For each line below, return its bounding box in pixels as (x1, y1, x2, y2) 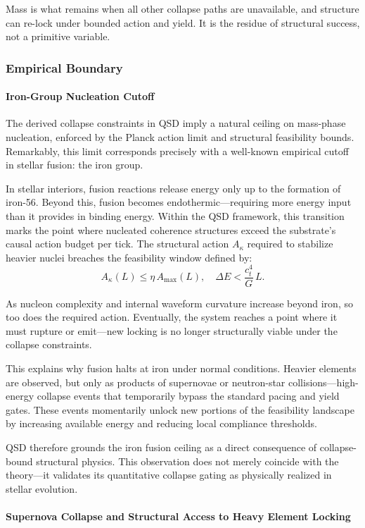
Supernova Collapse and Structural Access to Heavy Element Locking (6, 508, 351, 523)
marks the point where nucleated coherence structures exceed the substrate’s (6, 222, 336, 237)
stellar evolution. (6, 481, 78, 496)
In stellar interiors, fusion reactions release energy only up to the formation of (6, 180, 341, 195)
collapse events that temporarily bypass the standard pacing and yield (37, 388, 340, 403)
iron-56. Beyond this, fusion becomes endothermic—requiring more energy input (6, 195, 352, 209)
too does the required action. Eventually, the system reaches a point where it (6, 309, 338, 324)
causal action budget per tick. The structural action (6, 236, 229, 251)
